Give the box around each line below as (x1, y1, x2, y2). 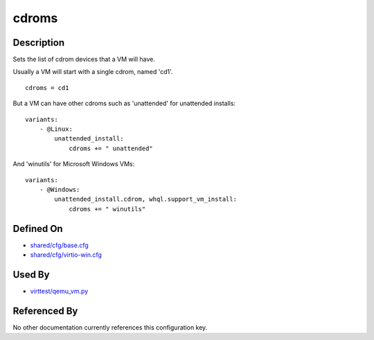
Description (12, 37, 65, 48)
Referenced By (12, 305, 78, 316)
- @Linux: (39, 125, 73, 133)
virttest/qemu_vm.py (30, 287, 89, 295)
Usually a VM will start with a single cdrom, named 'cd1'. (12, 68, 173, 76)
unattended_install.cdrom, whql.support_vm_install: (54, 195, 237, 204)
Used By (12, 269, 50, 280)
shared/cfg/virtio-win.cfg (30, 251, 102, 259)
